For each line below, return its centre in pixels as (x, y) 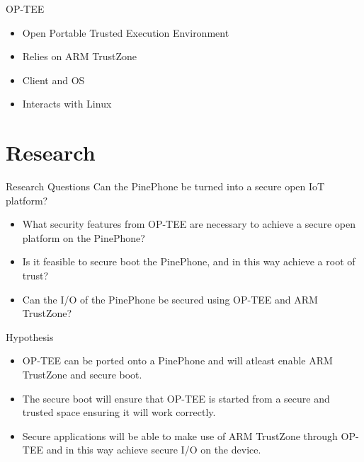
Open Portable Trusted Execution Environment (126, 32)
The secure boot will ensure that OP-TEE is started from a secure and (176, 398)
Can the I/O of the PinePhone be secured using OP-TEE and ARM (170, 299)
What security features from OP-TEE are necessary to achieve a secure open (189, 224)
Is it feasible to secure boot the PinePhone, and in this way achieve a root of (189, 261)
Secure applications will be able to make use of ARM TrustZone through (180, 435)
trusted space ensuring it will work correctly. (119, 412)
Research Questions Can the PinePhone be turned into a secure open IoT (165, 186)
